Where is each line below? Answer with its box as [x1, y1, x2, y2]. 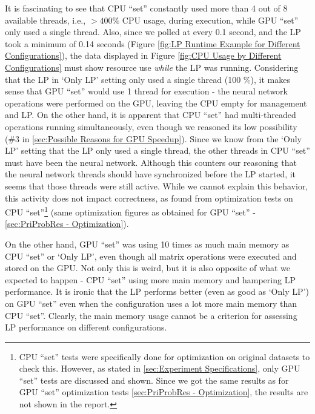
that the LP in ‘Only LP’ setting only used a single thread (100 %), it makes [5, 73, 290, 85]
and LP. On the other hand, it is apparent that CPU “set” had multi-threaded [5, 108, 296, 121]
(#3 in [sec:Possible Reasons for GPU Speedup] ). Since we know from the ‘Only [5, 132, 302, 145]
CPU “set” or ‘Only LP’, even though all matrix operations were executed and [5, 249, 297, 262]
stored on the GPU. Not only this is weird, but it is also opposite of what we [5, 261, 290, 274]
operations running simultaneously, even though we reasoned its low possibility [5, 120, 297, 133]
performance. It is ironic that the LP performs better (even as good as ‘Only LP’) [5, 285, 309, 298]
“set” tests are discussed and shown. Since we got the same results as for [19, 373, 289, 386]
